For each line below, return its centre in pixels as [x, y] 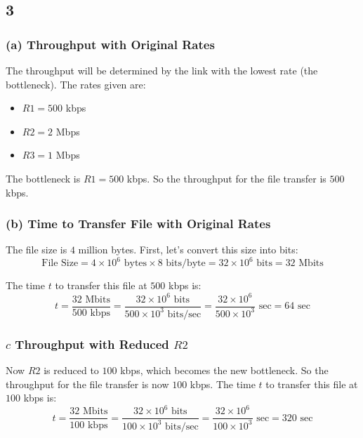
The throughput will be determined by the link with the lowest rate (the [162, 70]
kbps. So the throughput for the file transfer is [226, 178]
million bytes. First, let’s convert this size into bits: [188, 250]
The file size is [37, 250]
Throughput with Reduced [92, 344]
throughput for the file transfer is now [87, 384]
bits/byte [186, 264]
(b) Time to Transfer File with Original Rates [138, 224]
